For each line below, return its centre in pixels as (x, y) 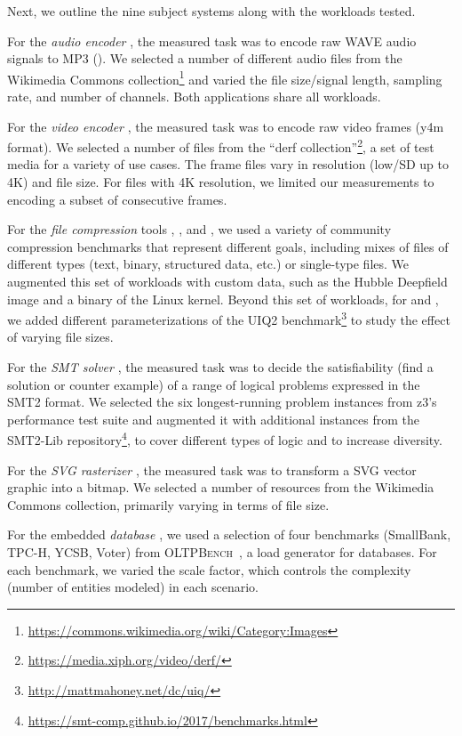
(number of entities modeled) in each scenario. (133, 587)
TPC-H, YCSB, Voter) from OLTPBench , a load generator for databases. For (222, 552)
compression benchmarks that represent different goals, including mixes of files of (228, 246)
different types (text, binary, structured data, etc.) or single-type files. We (208, 264)
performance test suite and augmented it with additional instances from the (213, 419)
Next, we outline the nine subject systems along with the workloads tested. (211, 11)
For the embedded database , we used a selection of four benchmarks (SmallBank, (229, 534)
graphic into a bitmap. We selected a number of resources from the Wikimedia (221, 487)
